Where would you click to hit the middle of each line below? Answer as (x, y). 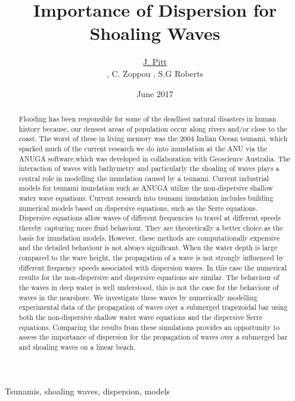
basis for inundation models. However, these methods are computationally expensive (149, 237)
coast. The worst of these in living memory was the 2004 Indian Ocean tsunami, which (153, 139)
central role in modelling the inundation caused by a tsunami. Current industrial (144, 178)
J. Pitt (155, 62)
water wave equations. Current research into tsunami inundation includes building (146, 198)
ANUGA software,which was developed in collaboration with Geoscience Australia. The (155, 158)
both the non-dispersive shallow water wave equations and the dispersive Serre (140, 317)
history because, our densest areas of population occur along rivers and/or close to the (153, 128)
